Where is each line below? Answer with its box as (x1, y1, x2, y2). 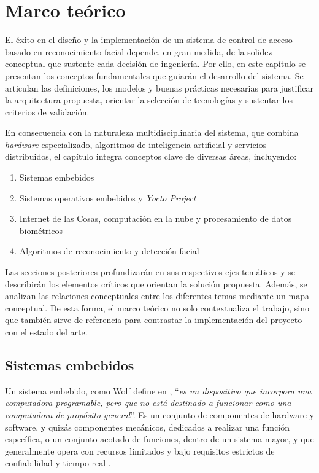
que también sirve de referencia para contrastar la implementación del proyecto (5, 313, 302, 326)
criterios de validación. (5, 105, 90, 118)
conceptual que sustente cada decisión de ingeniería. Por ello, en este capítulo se (5, 57, 306, 70)
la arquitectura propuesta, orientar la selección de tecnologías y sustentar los (5, 93, 293, 106)
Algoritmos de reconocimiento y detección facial (19, 244, 199, 257)
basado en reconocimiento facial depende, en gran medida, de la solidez (5, 45, 272, 58)
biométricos (19, 224, 63, 237)
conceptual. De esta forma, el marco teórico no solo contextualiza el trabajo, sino (5, 301, 309, 314)
